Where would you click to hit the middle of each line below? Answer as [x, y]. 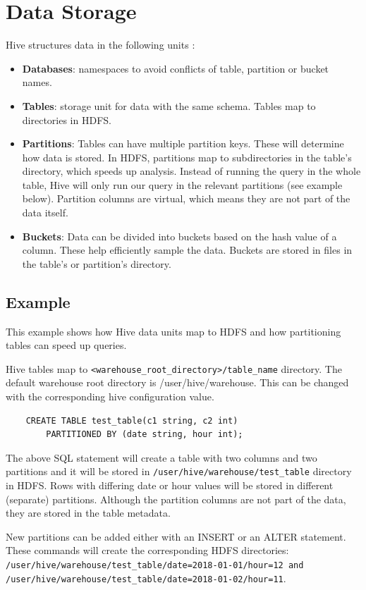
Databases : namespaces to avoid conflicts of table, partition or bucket [176, 68]
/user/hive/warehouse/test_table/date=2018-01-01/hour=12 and [155, 566]
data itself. [45, 213]
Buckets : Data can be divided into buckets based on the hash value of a [179, 236]
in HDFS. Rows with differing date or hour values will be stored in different [170, 485]
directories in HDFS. [67, 119]
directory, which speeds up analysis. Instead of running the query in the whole [191, 171]
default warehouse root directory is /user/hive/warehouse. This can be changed [177, 382]
